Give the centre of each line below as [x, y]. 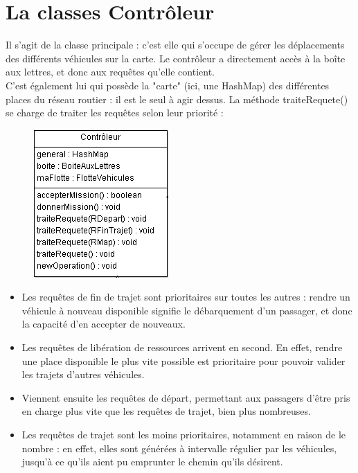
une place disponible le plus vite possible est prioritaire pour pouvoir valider [184, 360]
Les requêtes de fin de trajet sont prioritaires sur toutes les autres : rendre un [186, 297]
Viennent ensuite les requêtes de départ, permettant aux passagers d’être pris [186, 397]
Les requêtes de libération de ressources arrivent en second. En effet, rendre [182, 347]
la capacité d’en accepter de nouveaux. [104, 324]
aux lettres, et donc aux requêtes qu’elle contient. [110, 72]
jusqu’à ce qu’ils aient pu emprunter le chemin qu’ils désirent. [152, 462]
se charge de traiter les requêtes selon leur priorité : [115, 113]
